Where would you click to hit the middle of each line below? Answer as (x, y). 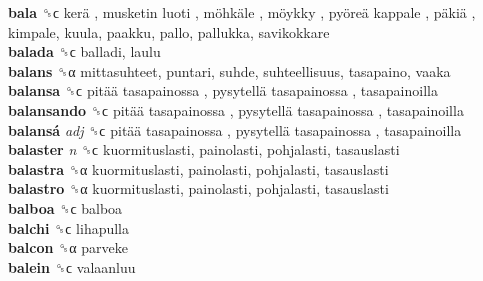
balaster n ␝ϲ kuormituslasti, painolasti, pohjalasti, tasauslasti (204, 149)
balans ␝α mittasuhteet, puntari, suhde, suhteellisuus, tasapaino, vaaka (229, 70)
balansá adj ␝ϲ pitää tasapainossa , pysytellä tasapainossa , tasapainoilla (235, 129)
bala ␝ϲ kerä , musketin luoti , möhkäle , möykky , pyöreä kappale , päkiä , (242, 12)
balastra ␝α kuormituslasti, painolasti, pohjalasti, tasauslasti (198, 168)
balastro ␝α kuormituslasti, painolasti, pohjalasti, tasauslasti (198, 188)
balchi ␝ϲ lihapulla (69, 227)
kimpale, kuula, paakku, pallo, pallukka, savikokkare (169, 31)
